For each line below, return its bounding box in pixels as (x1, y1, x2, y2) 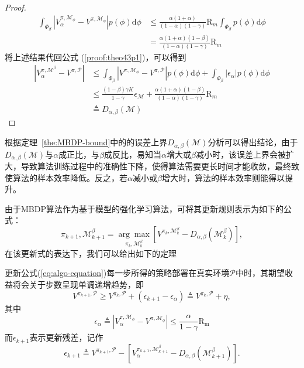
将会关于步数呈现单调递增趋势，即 (12, 278, 144, 290)
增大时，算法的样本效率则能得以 (161, 171, 285, 183)
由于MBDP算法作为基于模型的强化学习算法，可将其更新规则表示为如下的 (5, 202, 284, 214)
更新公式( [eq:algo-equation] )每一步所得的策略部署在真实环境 (5, 267, 230, 279)
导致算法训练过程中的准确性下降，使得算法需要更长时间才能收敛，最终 (20, 159, 291, 172)
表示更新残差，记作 (29, 331, 103, 343)
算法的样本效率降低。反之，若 (12, 171, 127, 183)
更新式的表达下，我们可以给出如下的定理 (20, 247, 177, 259)
